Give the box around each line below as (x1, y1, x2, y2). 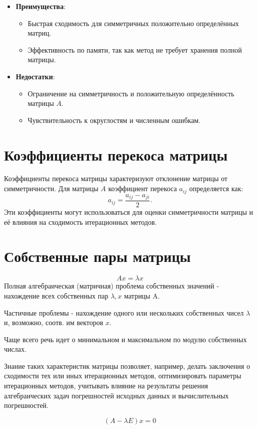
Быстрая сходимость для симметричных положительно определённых (27, 18, 239, 28)
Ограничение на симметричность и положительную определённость (27, 88, 234, 98)
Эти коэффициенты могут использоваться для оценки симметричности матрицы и (4, 207, 253, 217)
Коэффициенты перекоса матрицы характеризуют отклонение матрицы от (4, 173, 227, 184)
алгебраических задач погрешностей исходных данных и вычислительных (4, 390, 229, 400)
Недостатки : (15, 71, 55, 81)
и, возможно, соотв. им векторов (4, 317, 103, 328)
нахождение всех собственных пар (4, 290, 108, 301)
